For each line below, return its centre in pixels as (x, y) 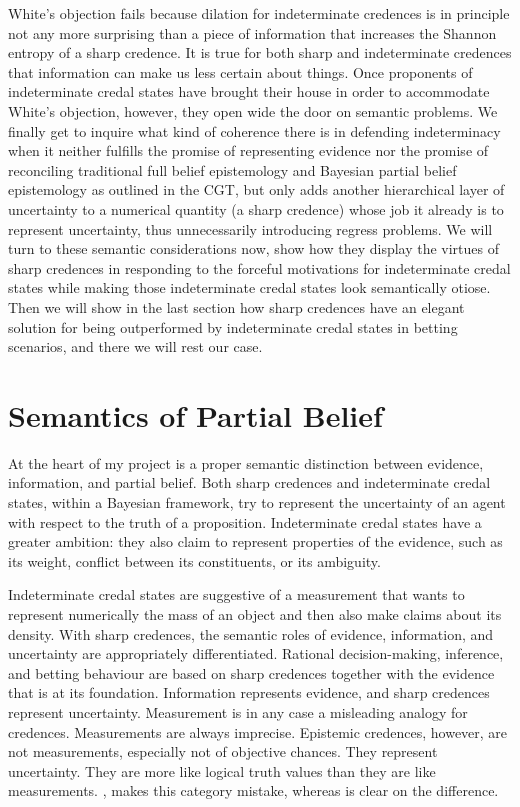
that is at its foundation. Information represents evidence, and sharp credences (249, 692)
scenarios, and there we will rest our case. (135, 346)
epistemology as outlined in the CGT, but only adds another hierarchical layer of (256, 189)
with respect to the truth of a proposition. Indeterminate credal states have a (245, 521)
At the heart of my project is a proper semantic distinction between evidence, (246, 462)
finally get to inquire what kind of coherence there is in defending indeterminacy (254, 130)
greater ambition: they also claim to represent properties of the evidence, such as (255, 541)
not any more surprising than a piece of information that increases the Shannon (252, 32)
